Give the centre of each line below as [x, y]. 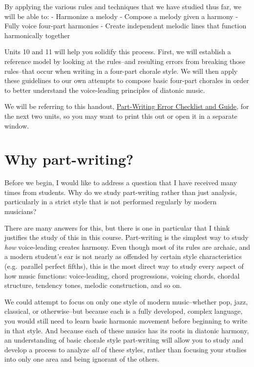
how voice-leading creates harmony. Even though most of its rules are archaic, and [127, 247]
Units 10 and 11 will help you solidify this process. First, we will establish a [118, 52]
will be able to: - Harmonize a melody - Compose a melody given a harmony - [121, 16]
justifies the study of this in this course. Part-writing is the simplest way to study [127, 237]
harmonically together [37, 35]
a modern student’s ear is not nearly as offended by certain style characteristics [123, 256]
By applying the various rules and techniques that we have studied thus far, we [123, 6]
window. [17, 125]
